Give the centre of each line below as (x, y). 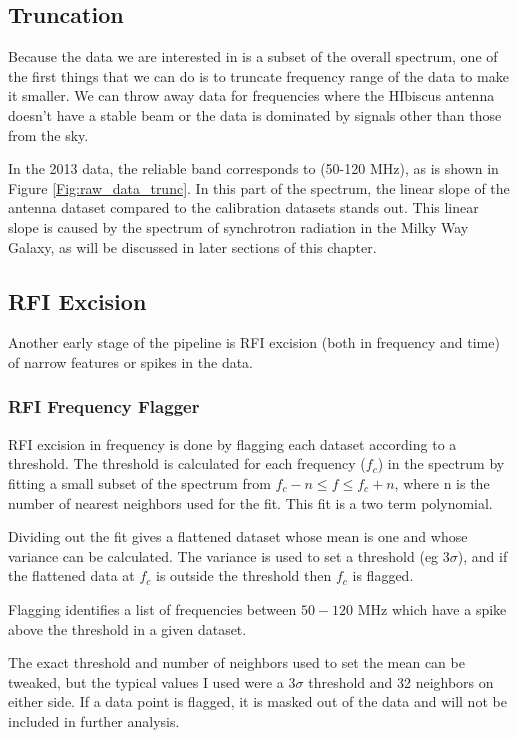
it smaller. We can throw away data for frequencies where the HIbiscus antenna (251, 95)
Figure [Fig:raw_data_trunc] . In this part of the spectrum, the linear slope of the (259, 187)
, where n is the (442, 482)
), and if (482, 555)
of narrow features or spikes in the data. (130, 361)
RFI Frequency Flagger (104, 406)
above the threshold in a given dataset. (127, 628)
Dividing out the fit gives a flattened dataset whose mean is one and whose (238, 536)
